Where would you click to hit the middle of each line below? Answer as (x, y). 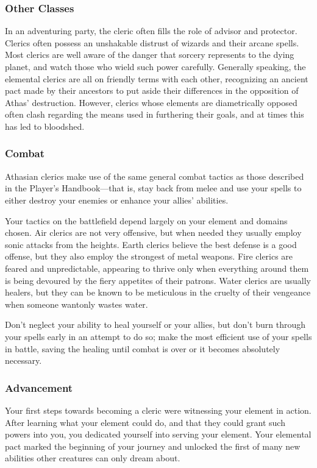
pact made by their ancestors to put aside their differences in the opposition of (152, 90)
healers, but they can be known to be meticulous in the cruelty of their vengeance (158, 292)
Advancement (39, 387)
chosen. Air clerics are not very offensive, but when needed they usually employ (153, 232)
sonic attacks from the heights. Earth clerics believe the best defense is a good (151, 244)
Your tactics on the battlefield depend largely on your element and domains (146, 220)
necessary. (23, 360)
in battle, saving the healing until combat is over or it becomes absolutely (143, 348)
